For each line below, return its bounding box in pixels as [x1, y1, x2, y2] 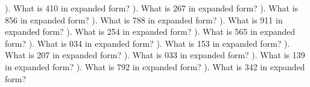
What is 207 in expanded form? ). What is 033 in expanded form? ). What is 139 [5, 49, 305, 61]
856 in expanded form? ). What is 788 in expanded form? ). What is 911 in [5, 13, 283, 26]
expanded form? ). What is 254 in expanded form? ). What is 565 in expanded [5, 25, 296, 38]
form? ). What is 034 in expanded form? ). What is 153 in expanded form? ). [5, 37, 290, 49]
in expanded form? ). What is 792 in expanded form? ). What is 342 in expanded [5, 60, 305, 73]
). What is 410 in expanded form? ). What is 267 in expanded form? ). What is [5, 2, 299, 14]
